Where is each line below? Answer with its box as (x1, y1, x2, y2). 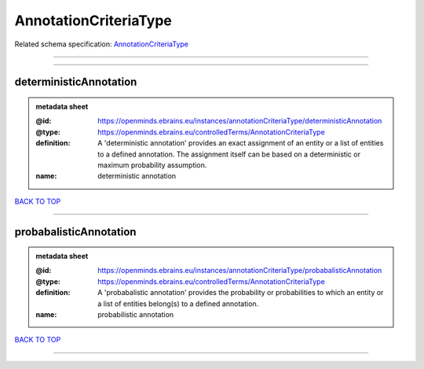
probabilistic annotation (97, 310, 174, 319)
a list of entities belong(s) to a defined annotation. (97, 299, 259, 308)
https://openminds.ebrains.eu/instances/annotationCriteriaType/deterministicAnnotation (97, 116, 382, 126)
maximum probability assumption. (97, 160, 207, 169)
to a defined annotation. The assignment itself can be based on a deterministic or (97, 149, 361, 159)
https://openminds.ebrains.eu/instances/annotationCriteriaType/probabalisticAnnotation (97, 266, 382, 275)
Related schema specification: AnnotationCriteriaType (14, 39, 188, 49)
